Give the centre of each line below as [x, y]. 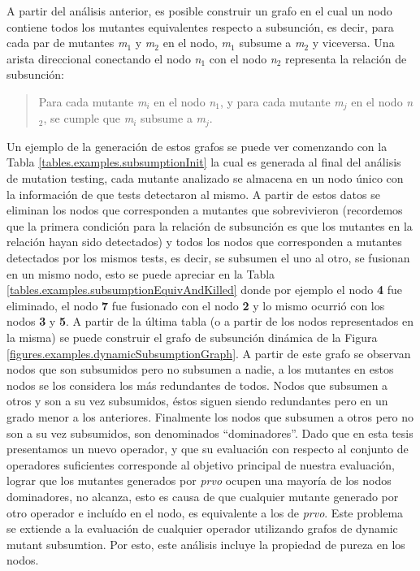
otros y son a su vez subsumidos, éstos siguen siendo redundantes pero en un [197, 401]
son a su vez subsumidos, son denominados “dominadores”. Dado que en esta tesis [210, 433]
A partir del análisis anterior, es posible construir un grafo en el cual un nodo [199, 11]
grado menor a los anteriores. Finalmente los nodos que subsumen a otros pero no [210, 416]
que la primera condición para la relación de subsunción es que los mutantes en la [210, 225]
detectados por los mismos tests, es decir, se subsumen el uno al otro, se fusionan [208, 258]
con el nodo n [243, 58]
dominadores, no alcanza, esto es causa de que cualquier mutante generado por [203, 496]
